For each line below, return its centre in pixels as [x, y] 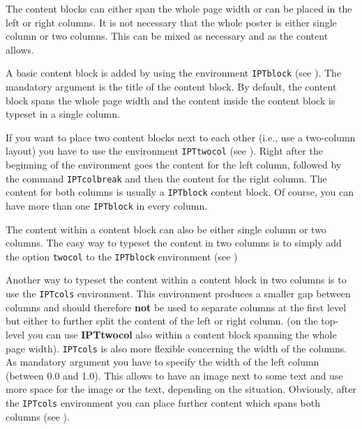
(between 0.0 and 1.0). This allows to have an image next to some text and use [174, 375]
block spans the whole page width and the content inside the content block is [171, 100]
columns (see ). [38, 416]
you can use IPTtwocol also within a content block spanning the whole [182, 334]
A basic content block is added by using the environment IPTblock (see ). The [174, 73]
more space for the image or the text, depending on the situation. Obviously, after [181, 389]
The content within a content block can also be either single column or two [166, 229]
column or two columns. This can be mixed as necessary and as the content [167, 36]
